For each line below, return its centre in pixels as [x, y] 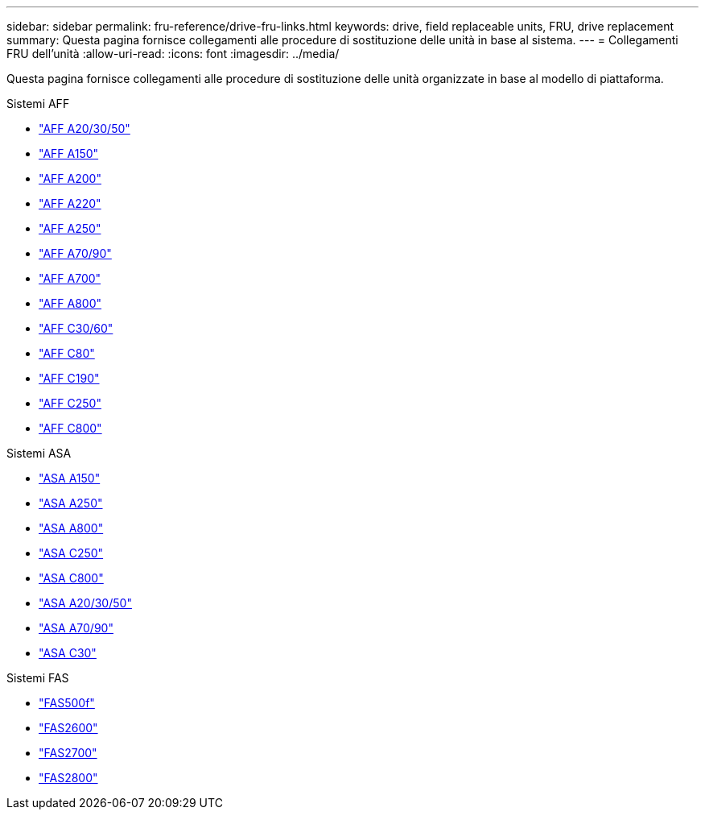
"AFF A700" [70, 278]
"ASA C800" [71, 578]
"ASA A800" [71, 528]
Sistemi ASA [39, 453]
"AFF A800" [70, 303]
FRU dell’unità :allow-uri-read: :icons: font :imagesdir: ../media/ [173, 54]
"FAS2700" [68, 753]
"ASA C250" [71, 553]
